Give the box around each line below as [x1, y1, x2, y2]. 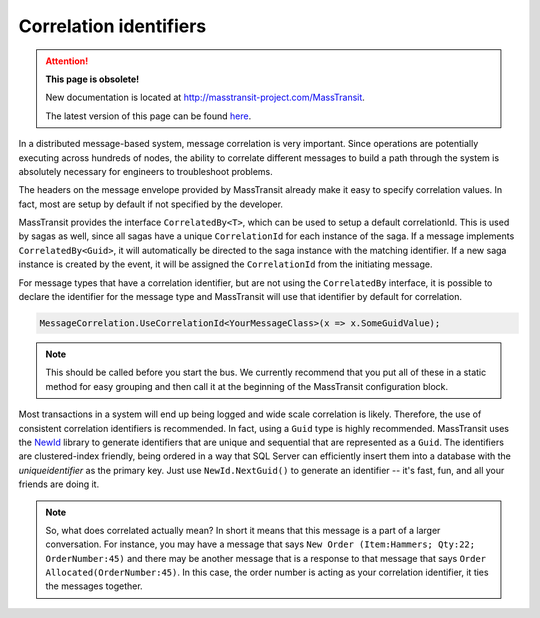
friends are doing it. [18, 478, 100, 490]
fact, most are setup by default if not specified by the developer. [18, 198, 284, 210]
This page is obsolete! [45, 73, 140, 85]
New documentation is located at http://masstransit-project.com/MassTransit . [45, 91, 365, 104]
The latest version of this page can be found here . [45, 110, 252, 122]
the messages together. [45, 580, 144, 592]
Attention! [45, 55, 89, 67]
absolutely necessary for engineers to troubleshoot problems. [18, 165, 274, 177]
